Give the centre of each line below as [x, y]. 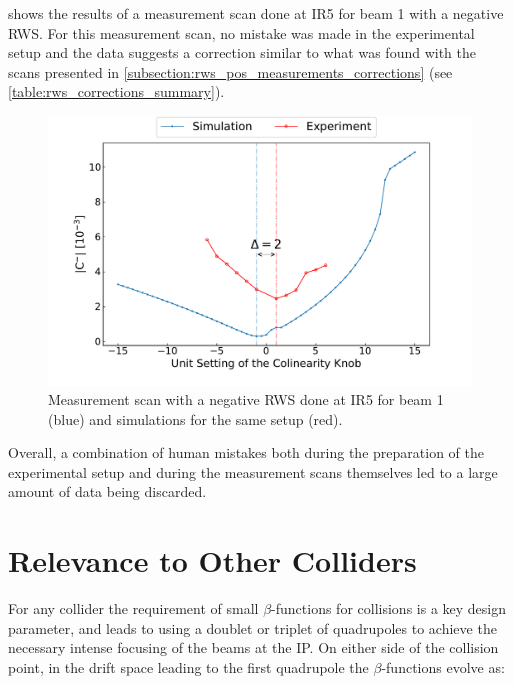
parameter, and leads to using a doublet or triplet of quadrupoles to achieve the [252, 627]
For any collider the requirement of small [133, 608]
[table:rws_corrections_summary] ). [116, 91]
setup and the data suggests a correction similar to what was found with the [242, 52]
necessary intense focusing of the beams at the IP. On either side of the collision [253, 647]
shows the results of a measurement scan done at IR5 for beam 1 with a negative [256, 13]
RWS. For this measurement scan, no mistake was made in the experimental [241, 32]
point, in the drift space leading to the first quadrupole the [188, 666]
